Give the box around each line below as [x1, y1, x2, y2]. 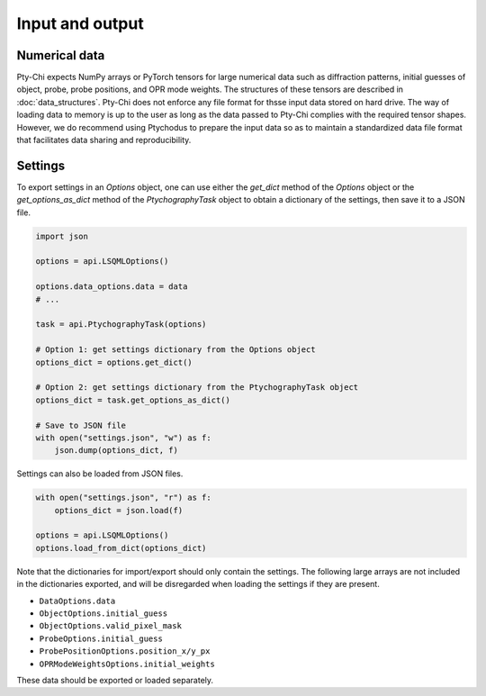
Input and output [16, 14, 144, 33]
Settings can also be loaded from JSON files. [16, 468, 184, 479]
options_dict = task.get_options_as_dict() [35, 394, 231, 405]
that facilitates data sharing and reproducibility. [16, 135, 192, 146]
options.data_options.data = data [35, 282, 188, 292]
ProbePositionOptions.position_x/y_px [39, 646, 211, 656]
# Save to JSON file [35, 420, 126, 430]
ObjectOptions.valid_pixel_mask [39, 621, 182, 631]
